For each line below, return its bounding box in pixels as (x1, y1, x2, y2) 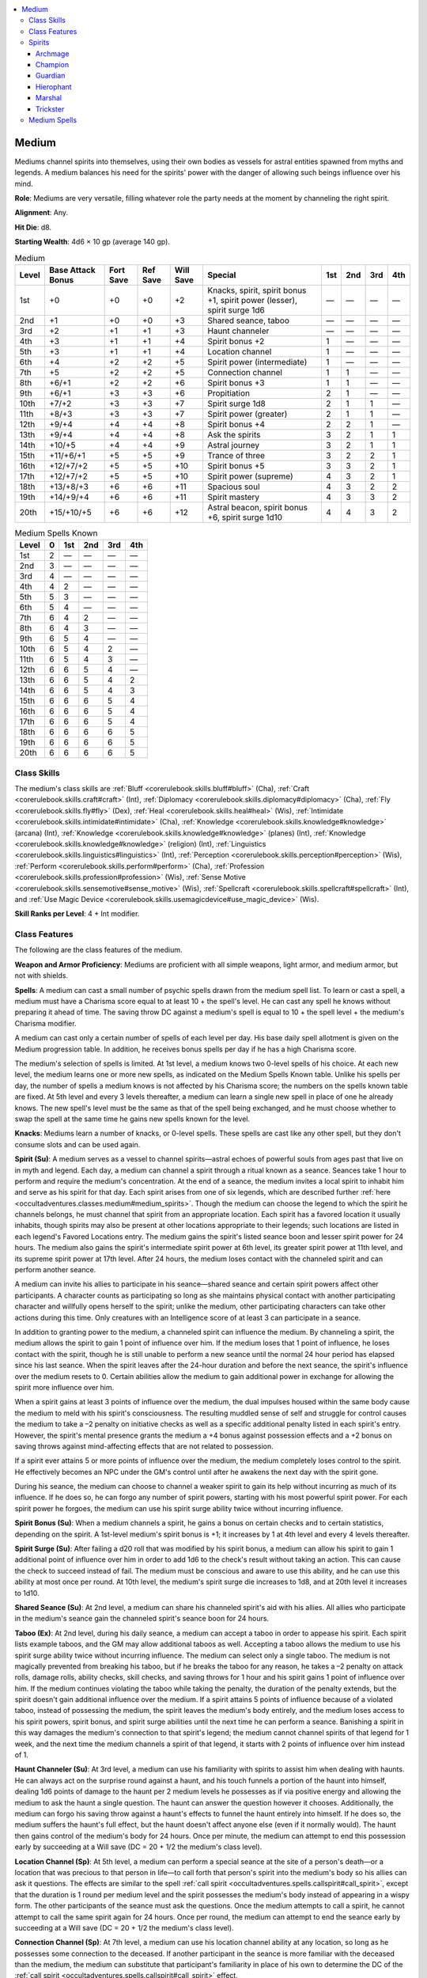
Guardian (36, 71, 66, 81)
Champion (36, 59, 70, 69)
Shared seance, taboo (206, 315, 290, 326)
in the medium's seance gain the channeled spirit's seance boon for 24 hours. (14, 1614, 269, 1624)
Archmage (36, 48, 70, 59)
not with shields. (14, 971, 69, 980)
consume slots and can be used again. (14, 1139, 141, 1149)
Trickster (36, 104, 65, 114)
